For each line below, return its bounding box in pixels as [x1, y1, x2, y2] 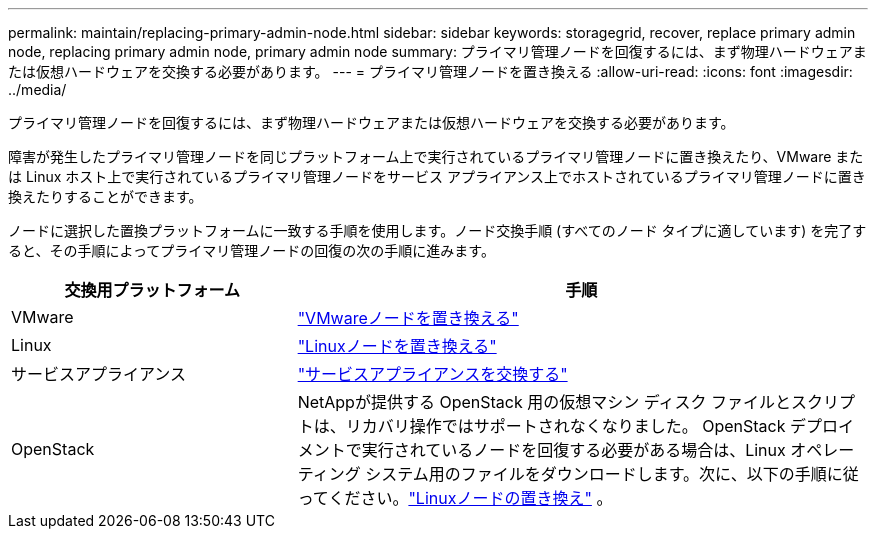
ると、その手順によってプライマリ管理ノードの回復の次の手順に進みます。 [8, 242, 495, 259]
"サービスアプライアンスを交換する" [297, 364, 568, 384]
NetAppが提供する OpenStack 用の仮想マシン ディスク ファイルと [297, 392, 792, 412]
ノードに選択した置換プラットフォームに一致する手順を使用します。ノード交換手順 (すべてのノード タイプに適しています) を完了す [8, 222, 867, 239]
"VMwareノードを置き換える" [297, 308, 519, 328]
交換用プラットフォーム [64, 280, 241, 300]
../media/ [8, 81, 67, 98]
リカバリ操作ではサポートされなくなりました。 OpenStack [345, 416, 786, 436]
